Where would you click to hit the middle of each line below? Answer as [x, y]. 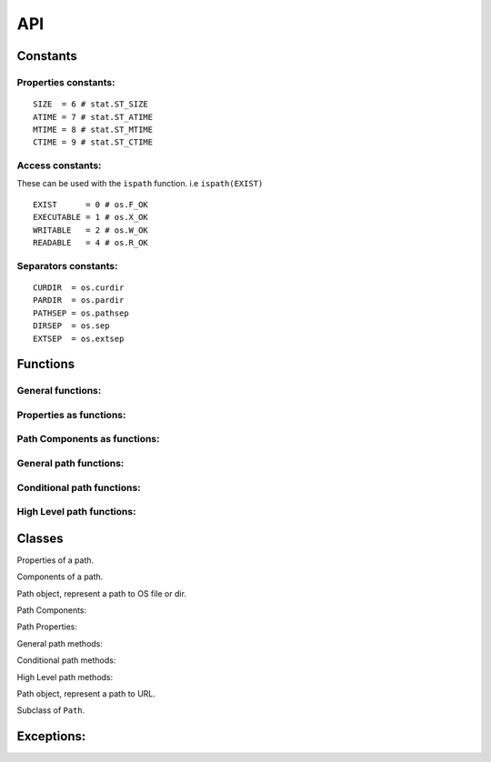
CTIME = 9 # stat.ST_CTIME [93, 142]
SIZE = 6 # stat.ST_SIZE [91, 104]
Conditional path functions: [79, 487]
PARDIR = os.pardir [79, 301]
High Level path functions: [76, 512]
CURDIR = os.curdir [79, 287]
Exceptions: [51, 737]
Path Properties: [47, 627]
